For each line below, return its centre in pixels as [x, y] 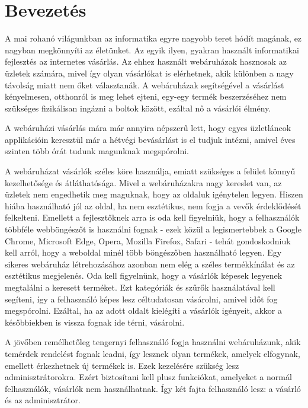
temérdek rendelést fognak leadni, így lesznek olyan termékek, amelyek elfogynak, [153, 353]
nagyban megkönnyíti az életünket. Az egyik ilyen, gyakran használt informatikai [152, 50]
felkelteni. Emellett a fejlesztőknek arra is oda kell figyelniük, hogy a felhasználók [152, 217]
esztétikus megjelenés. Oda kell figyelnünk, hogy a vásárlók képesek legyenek [144, 275]
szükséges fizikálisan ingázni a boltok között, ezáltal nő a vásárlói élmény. [138, 108]
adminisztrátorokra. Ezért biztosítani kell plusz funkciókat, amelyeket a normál [148, 377]
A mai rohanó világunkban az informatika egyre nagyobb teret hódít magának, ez [153, 38]
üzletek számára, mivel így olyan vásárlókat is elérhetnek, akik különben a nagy [149, 73]
